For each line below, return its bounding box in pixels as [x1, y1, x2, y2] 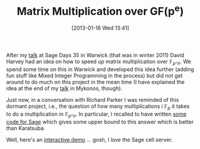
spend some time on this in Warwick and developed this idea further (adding [6, 66, 195, 73]
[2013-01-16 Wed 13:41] [71, 24, 130, 32]
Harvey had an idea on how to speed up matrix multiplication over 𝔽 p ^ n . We [6, 58, 192, 67]
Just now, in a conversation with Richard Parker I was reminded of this [6, 97, 179, 104]
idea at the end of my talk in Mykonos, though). [6, 85, 122, 92]
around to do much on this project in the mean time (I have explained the [6, 79, 185, 86]
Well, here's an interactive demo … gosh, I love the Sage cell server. [6, 136, 173, 143]
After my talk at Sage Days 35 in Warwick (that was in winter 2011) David [6, 52, 184, 59]
